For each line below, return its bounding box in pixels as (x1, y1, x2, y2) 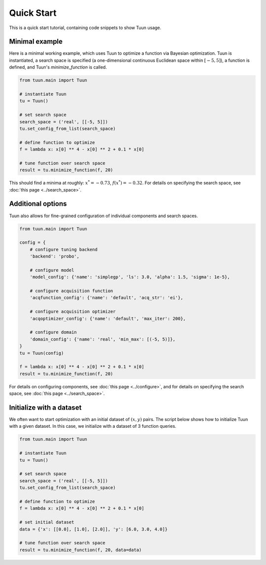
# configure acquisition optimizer (30, 309, 116, 314)
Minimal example (9, 38, 63, 46)
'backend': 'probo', (30, 254, 80, 259)
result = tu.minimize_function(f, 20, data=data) (19, 547, 142, 553)
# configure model (30, 267, 74, 273)
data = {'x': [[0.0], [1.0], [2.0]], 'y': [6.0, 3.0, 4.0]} (19, 526, 168, 532)
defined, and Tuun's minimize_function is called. (9, 64, 107, 70)
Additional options (9, 200, 67, 208)
